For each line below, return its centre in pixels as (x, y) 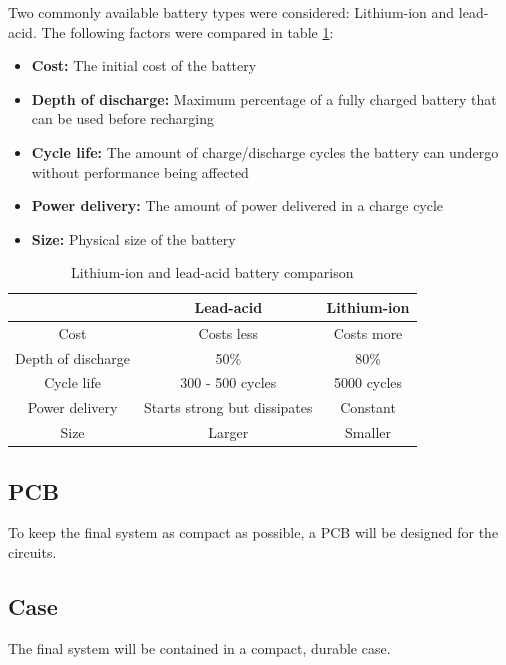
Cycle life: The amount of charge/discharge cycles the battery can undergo (265, 151)
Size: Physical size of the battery (133, 238)
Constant (368, 407)
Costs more (368, 332)
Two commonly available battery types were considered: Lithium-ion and (231, 12)
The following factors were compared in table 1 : (187, 31)
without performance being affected (140, 171)
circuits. (32, 552)
